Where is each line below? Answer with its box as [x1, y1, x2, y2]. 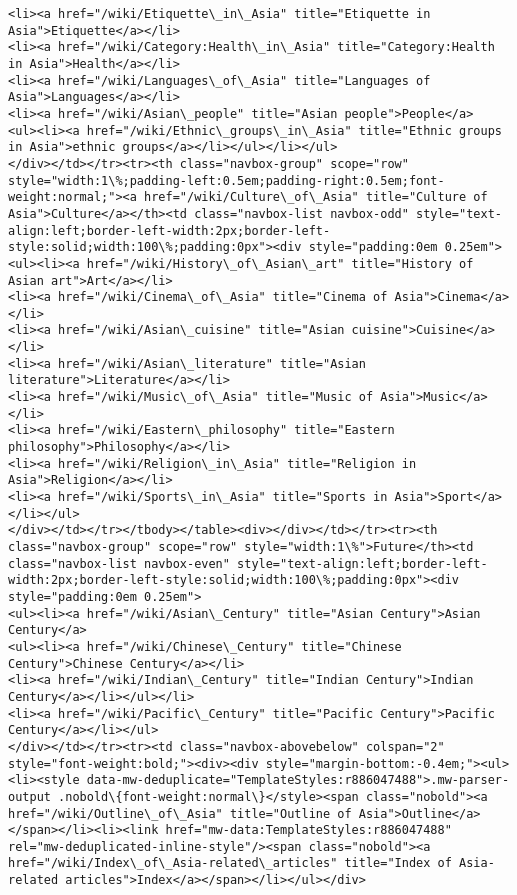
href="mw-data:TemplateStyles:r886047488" [165, 823, 452, 838]
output [8, 789, 51, 804]
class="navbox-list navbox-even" [8, 556, 230, 571]
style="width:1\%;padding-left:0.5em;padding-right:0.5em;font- [8, 173, 445, 188]
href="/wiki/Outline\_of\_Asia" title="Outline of [8, 806, 352, 821]
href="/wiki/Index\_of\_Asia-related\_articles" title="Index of [8, 856, 452, 871]
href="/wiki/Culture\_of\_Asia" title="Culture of [144, 190, 488, 205]
